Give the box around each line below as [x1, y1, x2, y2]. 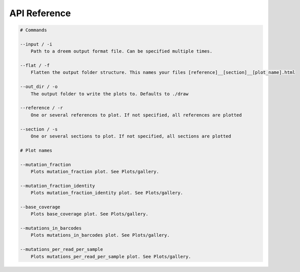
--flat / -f [20, 63, 50, 68]
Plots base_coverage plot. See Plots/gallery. [30, 211, 149, 217]
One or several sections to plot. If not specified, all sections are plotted [30, 133, 232, 139]
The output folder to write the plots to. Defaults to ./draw [30, 91, 189, 97]
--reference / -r [20, 105, 63, 111]
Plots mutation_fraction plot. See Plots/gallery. [30, 168, 159, 174]
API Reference [9, 8, 71, 19]
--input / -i [20, 41, 53, 47]
